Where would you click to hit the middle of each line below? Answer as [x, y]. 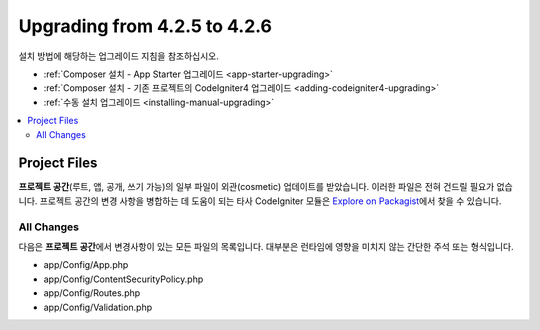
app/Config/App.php [86, 265]
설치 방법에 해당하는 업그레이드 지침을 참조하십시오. [118, 56]
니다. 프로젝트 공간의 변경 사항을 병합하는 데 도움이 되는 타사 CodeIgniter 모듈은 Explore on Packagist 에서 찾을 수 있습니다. [260, 201]
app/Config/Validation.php [98, 307]
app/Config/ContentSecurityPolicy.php [123, 279]
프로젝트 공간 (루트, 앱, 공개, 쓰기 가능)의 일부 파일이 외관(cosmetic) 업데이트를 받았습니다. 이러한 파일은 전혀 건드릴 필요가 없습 [266, 187]
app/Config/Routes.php [92, 293]
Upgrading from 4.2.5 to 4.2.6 [145, 26]
